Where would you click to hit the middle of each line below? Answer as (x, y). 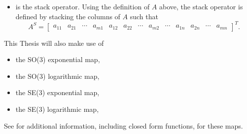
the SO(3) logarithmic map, (57, 76)
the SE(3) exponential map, (57, 92)
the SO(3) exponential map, (58, 59)
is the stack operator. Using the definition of (83, 6)
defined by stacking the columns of (68, 16)
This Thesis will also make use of (54, 43)
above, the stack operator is (201, 6)
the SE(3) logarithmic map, (57, 109)
